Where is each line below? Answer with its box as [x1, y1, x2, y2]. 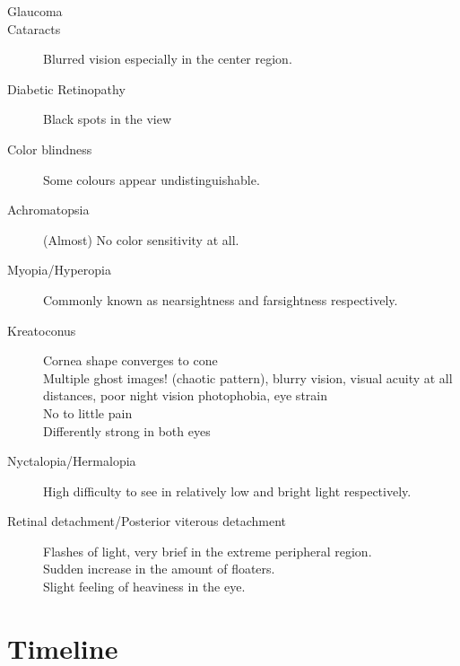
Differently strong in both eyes [43, 421, 211, 440]
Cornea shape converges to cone [43, 351, 218, 370]
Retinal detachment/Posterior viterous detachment [7, 512, 286, 530]
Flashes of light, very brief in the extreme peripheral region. [43, 541, 372, 560]
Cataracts [7, 19, 61, 38]
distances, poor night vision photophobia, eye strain [43, 386, 327, 405]
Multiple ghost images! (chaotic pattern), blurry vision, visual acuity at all [43, 368, 453, 387]
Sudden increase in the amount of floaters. [43, 559, 275, 578]
